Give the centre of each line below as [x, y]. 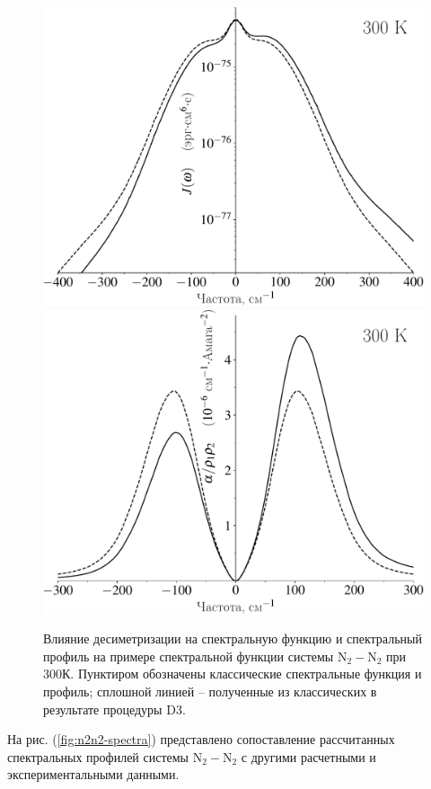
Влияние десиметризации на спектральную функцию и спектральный [233, 638]
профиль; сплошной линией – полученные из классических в [210, 691]
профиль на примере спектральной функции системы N [195, 656]
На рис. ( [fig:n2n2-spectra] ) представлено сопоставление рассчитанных [201, 739]
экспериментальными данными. [93, 774]
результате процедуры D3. [114, 709]
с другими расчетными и [308, 756]
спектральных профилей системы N [105, 756]
